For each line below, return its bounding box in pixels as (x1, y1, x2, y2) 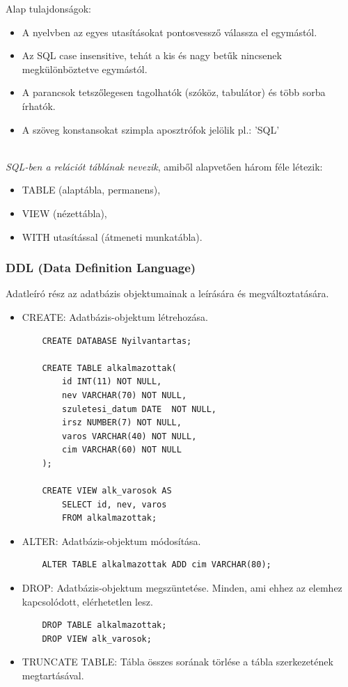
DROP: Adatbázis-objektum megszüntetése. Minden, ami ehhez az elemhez (22, 581, 342, 595)
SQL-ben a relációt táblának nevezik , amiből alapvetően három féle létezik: (6, 159, 323, 173)
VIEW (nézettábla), (22, 205, 107, 220)
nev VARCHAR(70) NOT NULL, (62, 390, 187, 400)
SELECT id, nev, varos (62, 499, 167, 510)
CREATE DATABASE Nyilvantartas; (42, 335, 192, 346)
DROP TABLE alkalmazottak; (42, 620, 167, 631)
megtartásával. (22, 668, 84, 682)
